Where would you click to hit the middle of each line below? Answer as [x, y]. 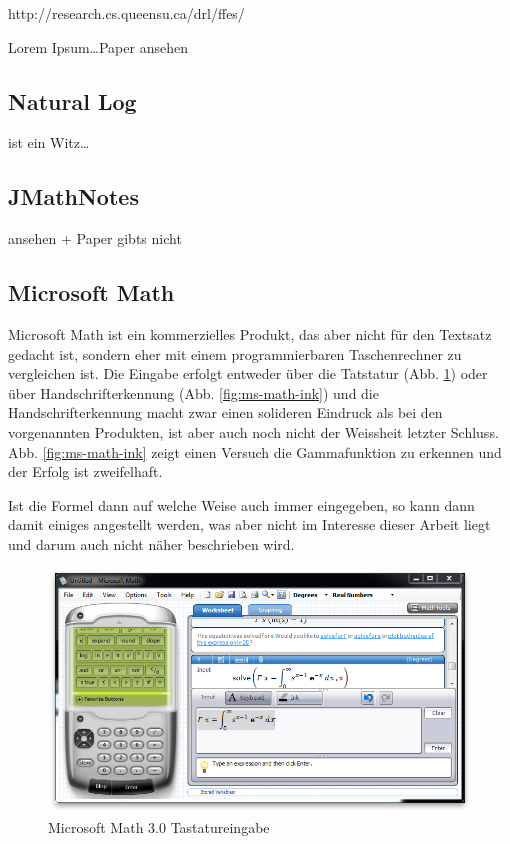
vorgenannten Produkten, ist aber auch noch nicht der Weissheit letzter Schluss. [253, 431]
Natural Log [72, 100]
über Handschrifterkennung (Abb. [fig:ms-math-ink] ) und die [193, 392]
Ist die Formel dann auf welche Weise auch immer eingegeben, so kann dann [241, 504]
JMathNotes [73, 196]
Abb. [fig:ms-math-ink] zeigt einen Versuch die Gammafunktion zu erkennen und [255, 451]
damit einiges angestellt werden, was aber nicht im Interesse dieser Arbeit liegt [249, 524]
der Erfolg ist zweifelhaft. [85, 471]
